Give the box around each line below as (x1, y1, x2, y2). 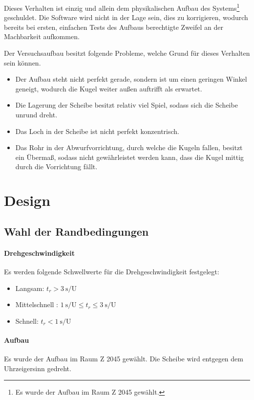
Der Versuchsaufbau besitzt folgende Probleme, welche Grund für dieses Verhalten (4, 48, 250, 58)
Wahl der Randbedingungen (4, 223, 149, 239)
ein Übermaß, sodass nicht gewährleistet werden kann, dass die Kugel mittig (15, 152, 244, 162)
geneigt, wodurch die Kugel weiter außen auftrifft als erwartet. (15, 83, 202, 93)
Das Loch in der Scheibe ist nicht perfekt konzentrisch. (15, 126, 179, 136)
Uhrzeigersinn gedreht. (4, 363, 71, 373)
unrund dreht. (15, 110, 58, 119)
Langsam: (15, 283, 44, 293)
